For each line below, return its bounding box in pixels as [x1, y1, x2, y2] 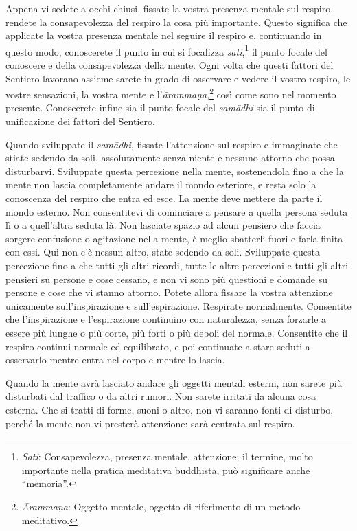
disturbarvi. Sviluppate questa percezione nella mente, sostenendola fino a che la [5, 163, 344, 178]
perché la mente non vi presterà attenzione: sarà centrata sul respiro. [5, 416, 295, 430]
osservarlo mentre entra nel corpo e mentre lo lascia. [5, 352, 225, 367]
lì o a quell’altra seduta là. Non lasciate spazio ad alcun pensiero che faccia [5, 218, 321, 232]
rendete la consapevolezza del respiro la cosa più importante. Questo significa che [5, 14, 347, 29]
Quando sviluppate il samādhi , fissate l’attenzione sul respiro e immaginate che [5, 137, 338, 151]
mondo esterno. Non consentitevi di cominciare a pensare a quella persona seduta [5, 204, 348, 218]
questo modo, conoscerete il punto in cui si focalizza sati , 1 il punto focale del [5, 42, 327, 58]
